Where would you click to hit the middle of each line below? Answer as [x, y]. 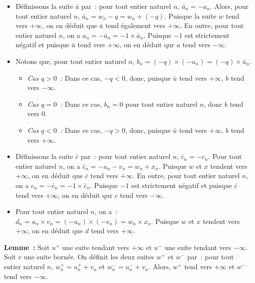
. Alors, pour [229, 6]
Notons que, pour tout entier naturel [71, 61]
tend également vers [135, 25]
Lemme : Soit [27, 247]
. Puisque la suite [190, 16]
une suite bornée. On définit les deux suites [89, 257]
